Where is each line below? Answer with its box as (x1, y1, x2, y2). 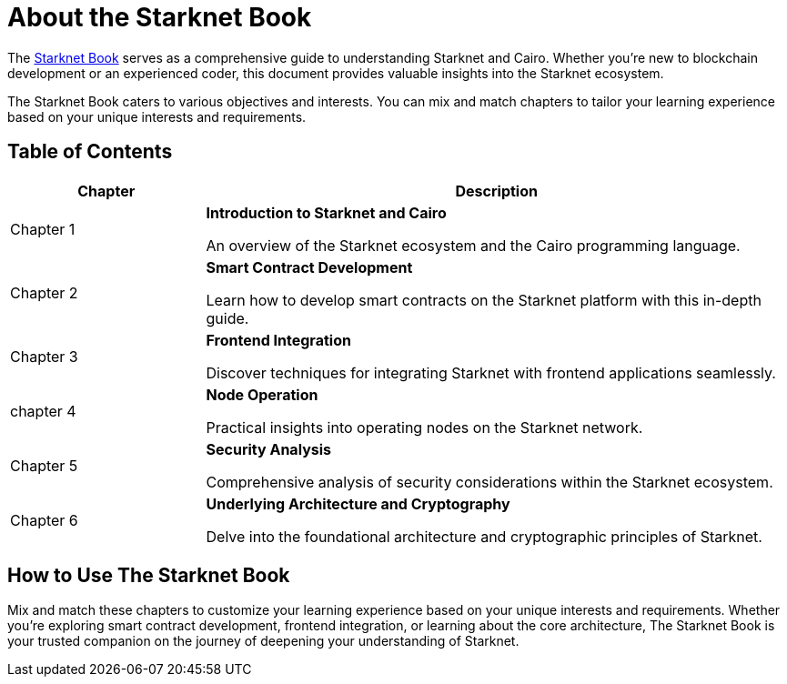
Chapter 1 (10, 219, 76, 238)
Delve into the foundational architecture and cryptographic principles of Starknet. (206, 527, 762, 546)
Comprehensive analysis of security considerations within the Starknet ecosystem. (206, 472, 773, 491)
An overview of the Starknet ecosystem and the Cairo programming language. (206, 236, 741, 255)
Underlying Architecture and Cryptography (206, 494, 510, 513)
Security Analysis (206, 439, 332, 458)
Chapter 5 (10, 456, 78, 475)
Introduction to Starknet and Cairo (206, 203, 447, 222)
